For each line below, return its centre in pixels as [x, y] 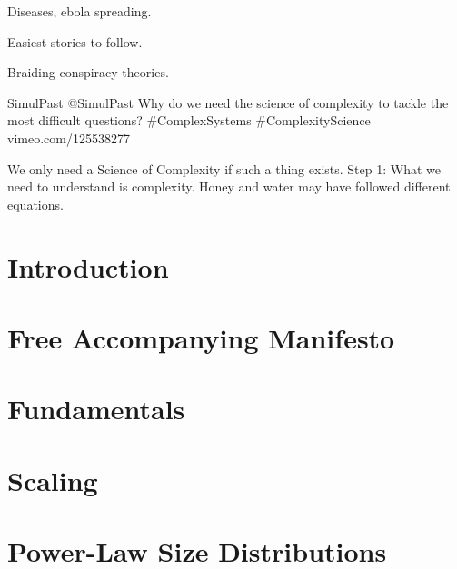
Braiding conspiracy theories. [88, 72]
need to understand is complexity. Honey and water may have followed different [229, 186]
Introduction [88, 266]
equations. [35, 204]
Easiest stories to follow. [75, 41]
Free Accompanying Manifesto [201, 337]
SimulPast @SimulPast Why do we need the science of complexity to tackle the [228, 102]
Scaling [53, 480]
